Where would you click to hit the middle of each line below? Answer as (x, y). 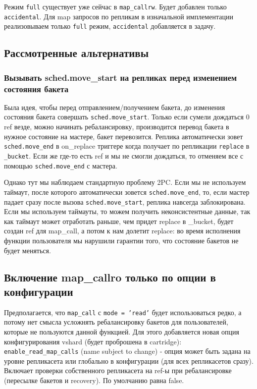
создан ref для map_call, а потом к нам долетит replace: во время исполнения (122, 231)
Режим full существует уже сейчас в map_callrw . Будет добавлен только (115, 6)
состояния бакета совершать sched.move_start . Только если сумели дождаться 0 (127, 117)
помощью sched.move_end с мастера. (61, 165)
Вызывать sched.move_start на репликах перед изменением (121, 77)
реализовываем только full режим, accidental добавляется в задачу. (110, 26)
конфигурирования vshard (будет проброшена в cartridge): (93, 341)
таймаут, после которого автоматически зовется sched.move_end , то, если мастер (127, 192)
